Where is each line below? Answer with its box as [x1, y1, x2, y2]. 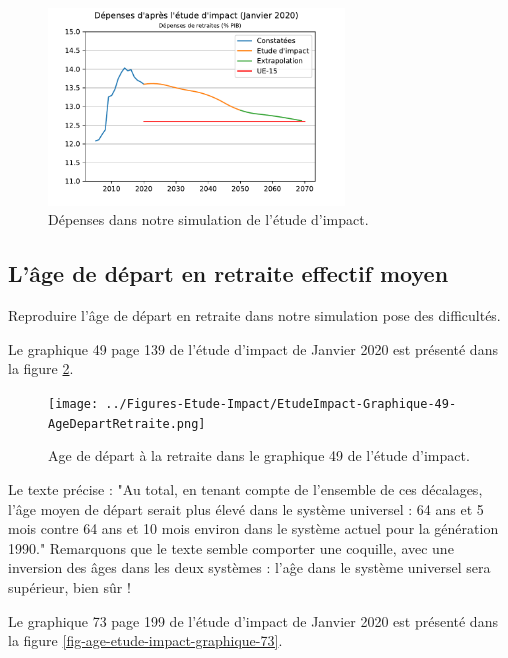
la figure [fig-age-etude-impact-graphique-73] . [8, 630, 283, 651]
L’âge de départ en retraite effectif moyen [8, 258, 449, 289]
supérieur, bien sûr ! [8, 576, 131, 597]
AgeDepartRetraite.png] [48, 416, 206, 431]
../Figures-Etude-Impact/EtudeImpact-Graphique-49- [105, 397, 457, 412]
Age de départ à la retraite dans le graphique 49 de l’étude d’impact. [48, 445, 470, 466]
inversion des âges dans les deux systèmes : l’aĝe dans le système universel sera [8, 557, 491, 578]
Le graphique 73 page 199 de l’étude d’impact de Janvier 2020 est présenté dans [8, 610, 498, 631]
